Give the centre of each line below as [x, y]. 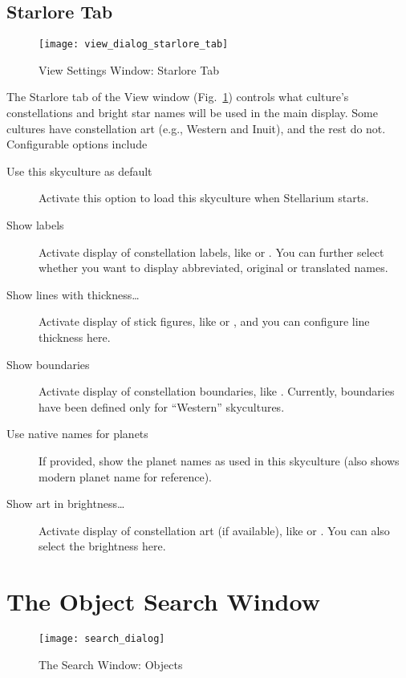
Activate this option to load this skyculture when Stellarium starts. [204, 198]
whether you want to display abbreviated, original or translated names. [213, 268]
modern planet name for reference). [125, 476]
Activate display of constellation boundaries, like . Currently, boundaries [217, 391]
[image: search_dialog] [102, 639]
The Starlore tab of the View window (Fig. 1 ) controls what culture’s [178, 97]
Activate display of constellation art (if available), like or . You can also [214, 530]
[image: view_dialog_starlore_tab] [134, 45]
